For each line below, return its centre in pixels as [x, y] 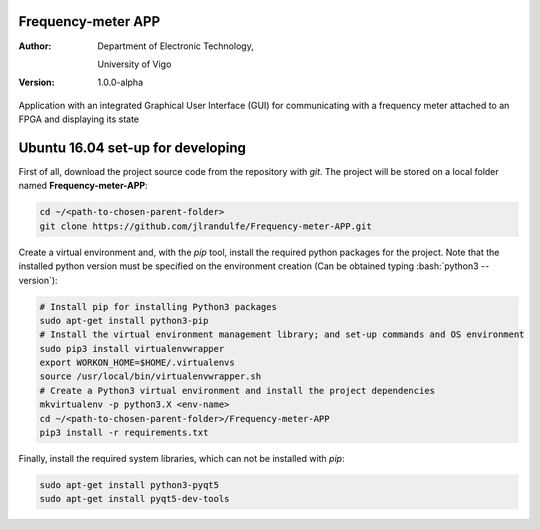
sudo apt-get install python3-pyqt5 [129, 484]
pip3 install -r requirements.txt [124, 433]
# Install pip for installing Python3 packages [158, 306]
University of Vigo [134, 64]
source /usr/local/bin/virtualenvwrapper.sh [150, 376]
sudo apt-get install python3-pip [124, 320]
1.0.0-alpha [120, 82]
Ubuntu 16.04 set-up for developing [132, 147]
